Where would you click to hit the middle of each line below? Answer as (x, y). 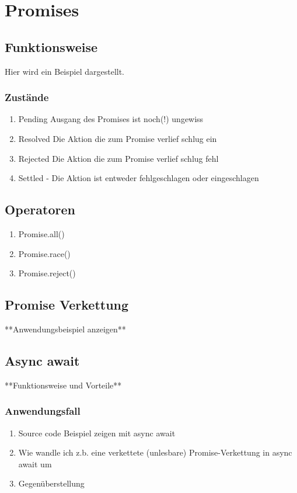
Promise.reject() (47, 273)
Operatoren (40, 209)
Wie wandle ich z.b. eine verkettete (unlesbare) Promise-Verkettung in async (155, 452)
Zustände (27, 97)
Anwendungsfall (43, 411)
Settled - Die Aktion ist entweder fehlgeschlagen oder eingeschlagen (139, 178)
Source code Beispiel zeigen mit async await (97, 433)
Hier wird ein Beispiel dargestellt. (65, 71)
